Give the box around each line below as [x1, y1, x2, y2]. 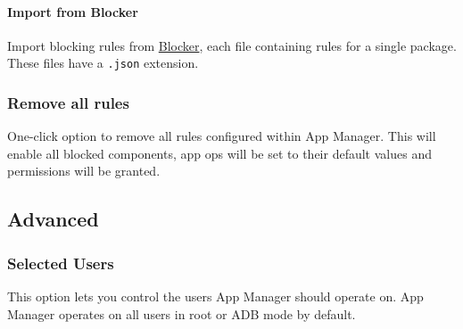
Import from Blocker [7, 2, 138, 21]
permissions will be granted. [7, 161, 161, 180]
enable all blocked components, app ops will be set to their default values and [7, 144, 432, 162]
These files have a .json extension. [7, 53, 199, 72]
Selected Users [7, 251, 114, 274]
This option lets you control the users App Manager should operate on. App [7, 287, 424, 306]
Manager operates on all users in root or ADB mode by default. [7, 304, 356, 323]
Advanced [7, 205, 99, 233]
